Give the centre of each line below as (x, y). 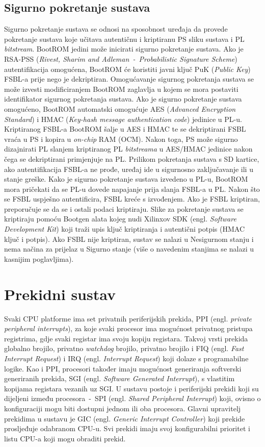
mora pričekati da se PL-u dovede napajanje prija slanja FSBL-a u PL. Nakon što (132, 189)
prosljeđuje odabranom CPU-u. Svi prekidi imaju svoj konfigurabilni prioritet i (127, 428)
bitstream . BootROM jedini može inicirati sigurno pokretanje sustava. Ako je (124, 49)
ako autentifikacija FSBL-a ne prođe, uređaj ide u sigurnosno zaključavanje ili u (129, 169)
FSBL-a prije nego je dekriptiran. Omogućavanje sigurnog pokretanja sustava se (129, 79)
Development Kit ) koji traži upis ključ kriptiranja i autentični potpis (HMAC (124, 229)
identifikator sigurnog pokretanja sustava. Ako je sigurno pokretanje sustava (123, 99)
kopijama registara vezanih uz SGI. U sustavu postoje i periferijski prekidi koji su (131, 388)
